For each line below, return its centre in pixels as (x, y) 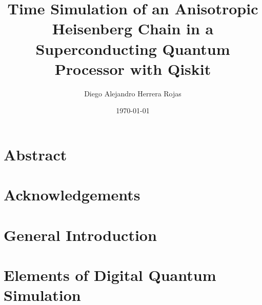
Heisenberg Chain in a (133, 28)
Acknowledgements (72, 195)
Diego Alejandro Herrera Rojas (133, 93)
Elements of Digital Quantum (110, 275)
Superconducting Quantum (133, 48)
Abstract (35, 154)
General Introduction (80, 235)
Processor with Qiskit (133, 68)
